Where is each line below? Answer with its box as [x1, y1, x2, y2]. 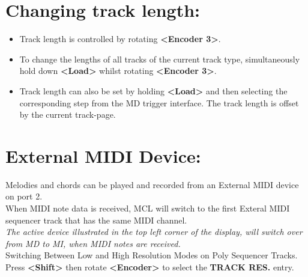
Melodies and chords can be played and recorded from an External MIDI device [5, 178, 299, 190]
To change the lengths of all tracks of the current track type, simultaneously [19, 52, 300, 65]
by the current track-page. [19, 108, 116, 121]
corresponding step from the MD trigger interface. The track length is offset [19, 96, 299, 109]
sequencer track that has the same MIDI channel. [5, 213, 187, 226]
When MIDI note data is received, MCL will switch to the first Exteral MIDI [5, 202, 290, 214]
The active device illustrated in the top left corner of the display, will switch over [5, 225, 303, 238]
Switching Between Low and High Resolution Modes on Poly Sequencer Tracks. [5, 249, 298, 261]
